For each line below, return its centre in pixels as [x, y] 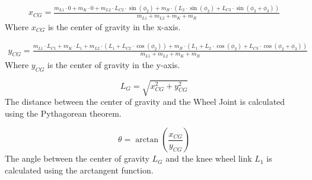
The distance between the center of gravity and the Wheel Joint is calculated [145, 102]
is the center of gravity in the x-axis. [114, 26]
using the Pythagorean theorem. [63, 113]
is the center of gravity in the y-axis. [114, 64]
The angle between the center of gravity [77, 158]
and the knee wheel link [209, 158]
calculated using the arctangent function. [79, 170]
